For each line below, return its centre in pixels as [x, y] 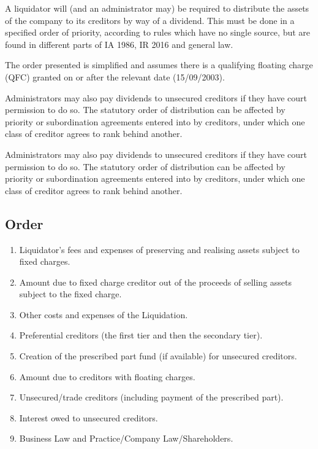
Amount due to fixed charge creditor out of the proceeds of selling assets [156, 282]
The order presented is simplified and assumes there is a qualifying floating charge [159, 65]
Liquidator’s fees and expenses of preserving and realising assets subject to [159, 249]
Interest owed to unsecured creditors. [89, 417]
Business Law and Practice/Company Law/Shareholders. [126, 438]
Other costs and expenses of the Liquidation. [104, 314]
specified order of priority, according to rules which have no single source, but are [158, 32]
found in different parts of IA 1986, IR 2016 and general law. [119, 44]
